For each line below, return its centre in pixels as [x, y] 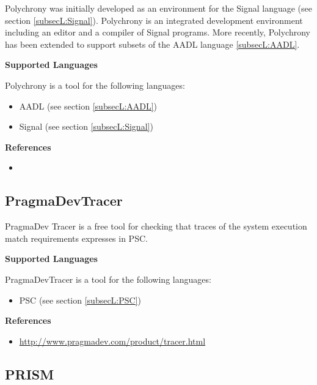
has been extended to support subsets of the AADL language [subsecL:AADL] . [152, 44]
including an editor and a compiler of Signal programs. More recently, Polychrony [158, 32]
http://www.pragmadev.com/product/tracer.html [112, 341]
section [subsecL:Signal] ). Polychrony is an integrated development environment [154, 20]
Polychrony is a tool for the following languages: [95, 85]
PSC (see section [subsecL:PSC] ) [80, 300]
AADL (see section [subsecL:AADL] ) [88, 106]
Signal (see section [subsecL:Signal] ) [86, 126]
